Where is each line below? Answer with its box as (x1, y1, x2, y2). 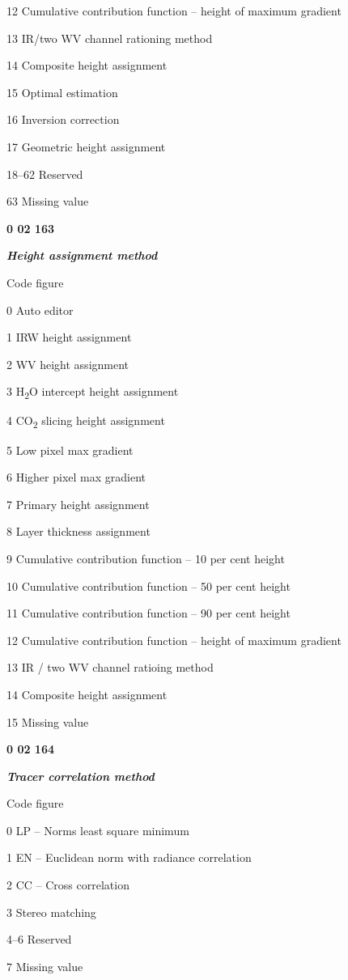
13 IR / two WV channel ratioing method (6, 659, 214, 676)
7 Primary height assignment (6, 495, 150, 512)
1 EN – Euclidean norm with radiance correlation (6, 849, 252, 866)
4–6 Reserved (6, 931, 72, 948)
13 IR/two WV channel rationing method (6, 29, 213, 46)
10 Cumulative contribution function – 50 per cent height (6, 577, 291, 594)
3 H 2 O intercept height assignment (6, 383, 179, 402)
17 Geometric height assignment (6, 138, 166, 155)
